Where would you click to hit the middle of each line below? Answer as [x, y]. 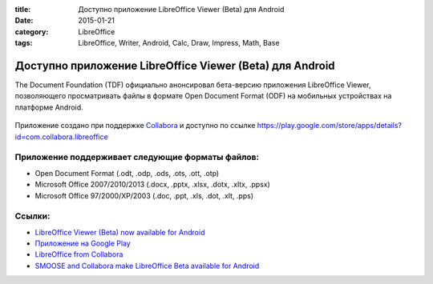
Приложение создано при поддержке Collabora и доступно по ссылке [135, 126]
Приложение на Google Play [83, 243]
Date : [24, 21]
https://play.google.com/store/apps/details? [330, 126]
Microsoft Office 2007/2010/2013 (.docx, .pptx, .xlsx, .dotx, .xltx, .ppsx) [152, 185]
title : [23, 9]
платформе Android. [49, 107]
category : [32, 31]
